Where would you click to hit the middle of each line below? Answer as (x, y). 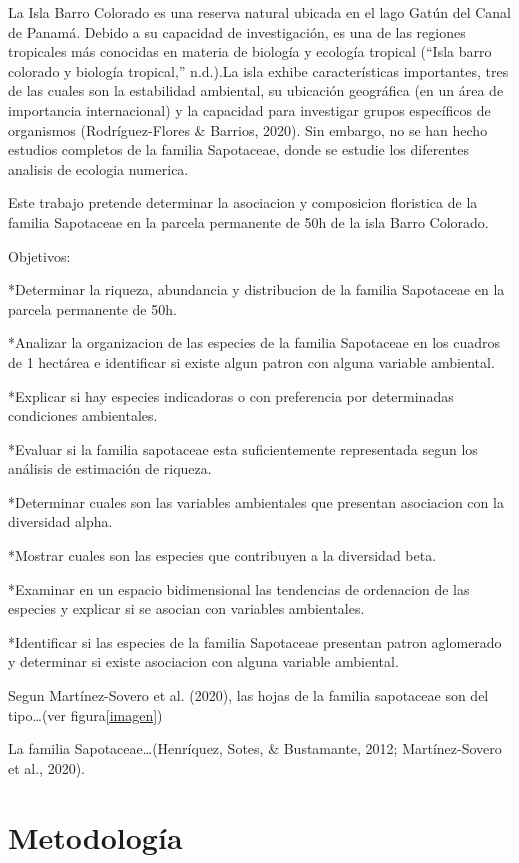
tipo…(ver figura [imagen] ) (85, 714)
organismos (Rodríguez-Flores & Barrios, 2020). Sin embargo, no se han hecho (248, 129)
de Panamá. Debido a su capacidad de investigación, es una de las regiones (237, 31)
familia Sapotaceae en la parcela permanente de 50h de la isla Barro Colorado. (248, 221)
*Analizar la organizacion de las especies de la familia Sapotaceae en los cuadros (254, 342)
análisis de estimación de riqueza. (110, 468)
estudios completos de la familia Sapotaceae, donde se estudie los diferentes (238, 149)
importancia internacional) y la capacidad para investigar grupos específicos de (249, 109)
